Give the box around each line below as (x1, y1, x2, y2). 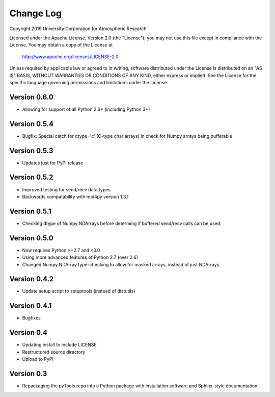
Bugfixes (22, 315, 41, 321)
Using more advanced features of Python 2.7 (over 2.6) (22, 254, 139, 260)
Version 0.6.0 (9, 92, 53, 102)
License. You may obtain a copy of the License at (9, 42, 113, 48)
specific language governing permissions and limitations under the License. (9, 79, 168, 85)
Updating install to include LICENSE (22, 342, 97, 348)
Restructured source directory (22, 349, 86, 355)
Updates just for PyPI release (22, 160, 84, 166)
